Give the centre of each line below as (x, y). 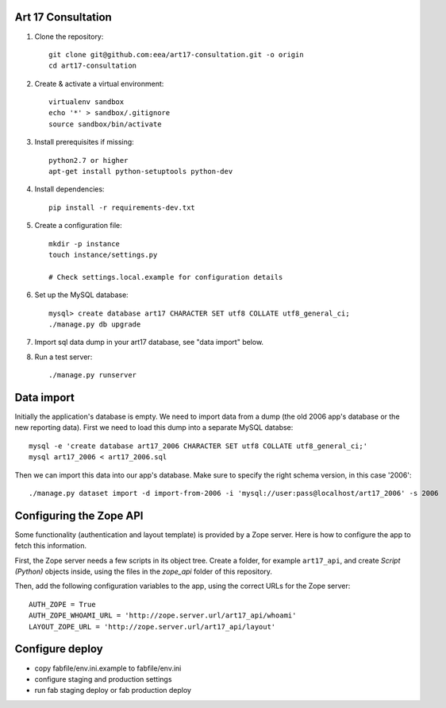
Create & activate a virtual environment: (99, 83)
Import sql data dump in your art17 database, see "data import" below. (149, 342)
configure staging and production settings (103, 679)
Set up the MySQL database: (81, 295)
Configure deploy (59, 649)
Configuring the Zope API (79, 515)
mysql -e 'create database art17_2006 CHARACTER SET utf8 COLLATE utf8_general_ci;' (198, 446)
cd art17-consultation (93, 66)
